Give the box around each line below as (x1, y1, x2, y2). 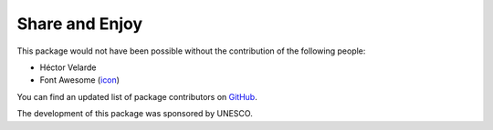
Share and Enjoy (16, 14, 143, 34)
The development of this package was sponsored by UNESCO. (16, 108, 253, 119)
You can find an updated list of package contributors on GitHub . (16, 91, 257, 102)
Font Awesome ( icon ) (39, 75, 121, 85)
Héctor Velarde (39, 62, 97, 73)
